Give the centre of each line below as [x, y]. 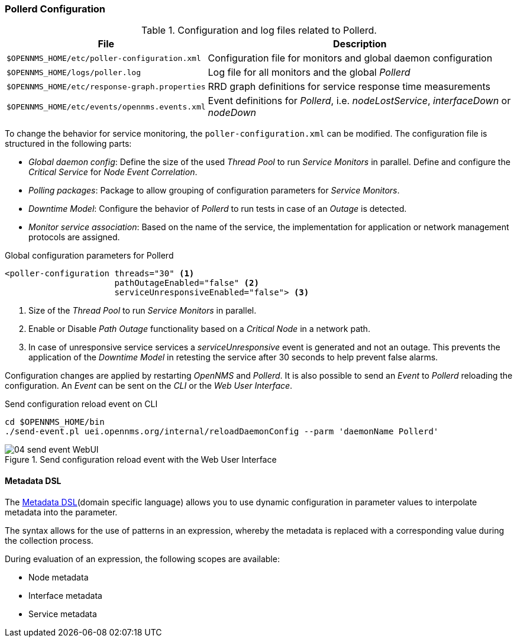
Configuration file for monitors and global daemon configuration [350, 58]
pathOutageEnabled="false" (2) [187, 283]
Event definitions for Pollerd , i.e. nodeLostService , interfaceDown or [359, 101]
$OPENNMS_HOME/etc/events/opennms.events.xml [106, 107]
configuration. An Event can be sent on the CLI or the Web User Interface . [149, 386]
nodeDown [232, 113]
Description [360, 44]
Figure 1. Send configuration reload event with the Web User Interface [141, 460]
